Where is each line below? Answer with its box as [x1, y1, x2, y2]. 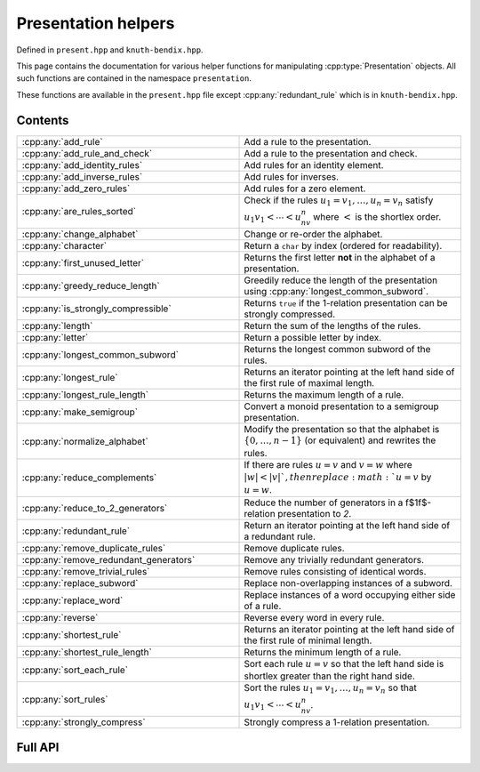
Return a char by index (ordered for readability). [244, 240, 443, 253]
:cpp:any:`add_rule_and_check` [21, 147, 153, 159]
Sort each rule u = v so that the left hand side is [244, 657, 444, 670]
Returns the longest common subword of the [244, 343, 431, 356]
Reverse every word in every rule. [244, 611, 385, 623]
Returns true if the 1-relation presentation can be [244, 297, 448, 310]
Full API [16, 739, 60, 755]
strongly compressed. [244, 308, 336, 320]
